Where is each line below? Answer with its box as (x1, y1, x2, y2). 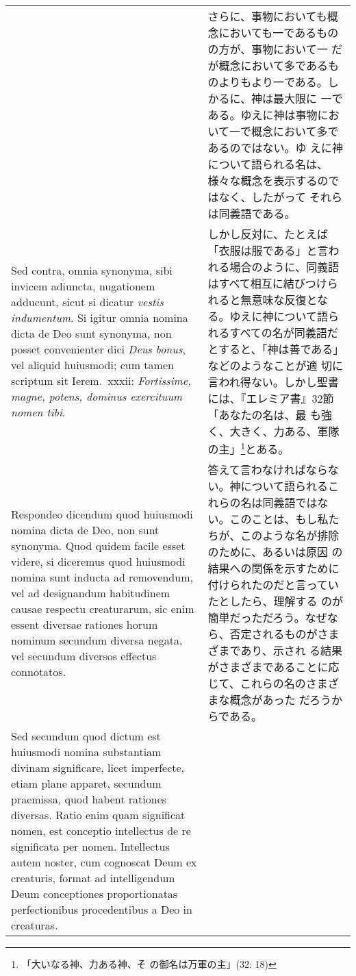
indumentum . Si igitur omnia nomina (11, 310, 188, 326)
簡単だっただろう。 (207, 610, 305, 626)
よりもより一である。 (218, 74, 328, 90)
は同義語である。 (207, 205, 296, 221)
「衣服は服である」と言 (207, 242, 329, 258)
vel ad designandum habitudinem (11, 584, 170, 601)
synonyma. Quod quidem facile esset (11, 537, 186, 553)
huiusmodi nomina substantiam (11, 744, 162, 760)
